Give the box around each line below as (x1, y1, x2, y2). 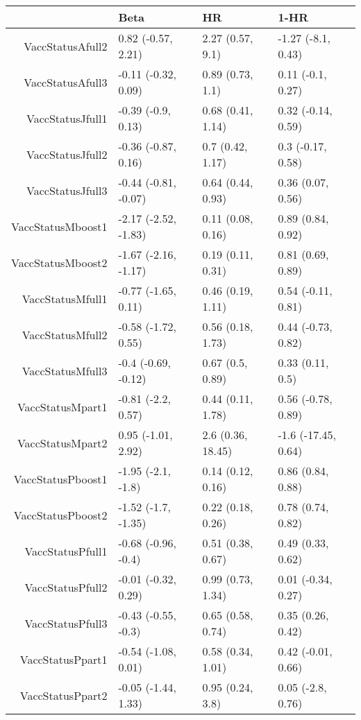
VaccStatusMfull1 (22, 290, 108, 307)
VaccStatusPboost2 (13, 506, 108, 523)
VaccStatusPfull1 (24, 542, 108, 559)
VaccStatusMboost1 (11, 218, 108, 234)
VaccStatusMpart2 (17, 434, 108, 451)
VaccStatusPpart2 (19, 687, 108, 703)
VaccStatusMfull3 (22, 362, 108, 379)
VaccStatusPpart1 (19, 651, 108, 667)
